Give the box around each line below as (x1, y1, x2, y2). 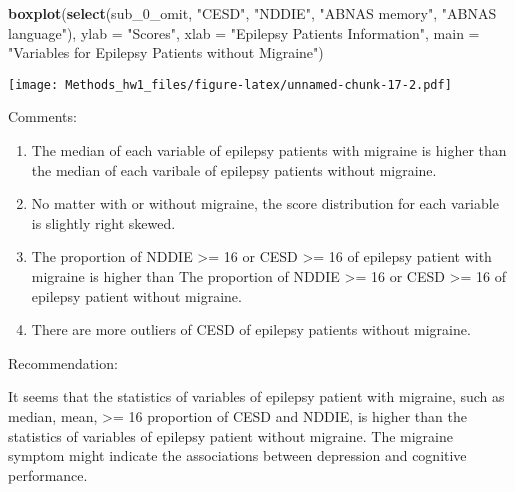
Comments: (8, 106, 77, 127)
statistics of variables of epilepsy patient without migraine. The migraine (8, 425, 454, 446)
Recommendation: (8, 352, 118, 373)
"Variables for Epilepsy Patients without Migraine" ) (8, 42, 324, 63)
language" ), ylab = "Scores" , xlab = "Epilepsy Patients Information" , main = (8, 22, 480, 43)
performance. (8, 464, 88, 485)
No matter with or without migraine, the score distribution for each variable (31, 193, 499, 214)
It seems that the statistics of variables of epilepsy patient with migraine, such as (8, 386, 505, 407)
